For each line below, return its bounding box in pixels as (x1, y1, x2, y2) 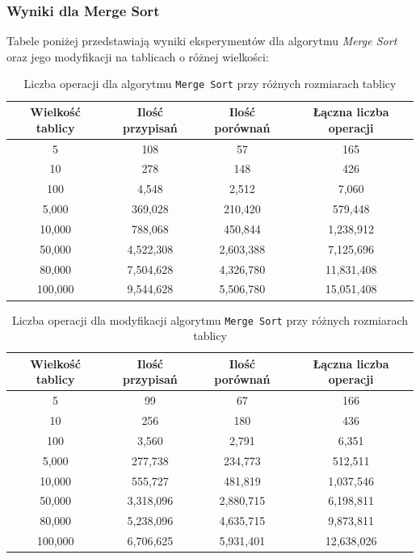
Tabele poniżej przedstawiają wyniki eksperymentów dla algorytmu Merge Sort (6, 32, 397, 49)
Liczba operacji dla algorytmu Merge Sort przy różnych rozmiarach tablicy (23, 75, 397, 92)
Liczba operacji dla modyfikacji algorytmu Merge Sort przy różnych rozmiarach (11, 311, 409, 328)
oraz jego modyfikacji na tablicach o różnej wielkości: (6, 48, 269, 65)
